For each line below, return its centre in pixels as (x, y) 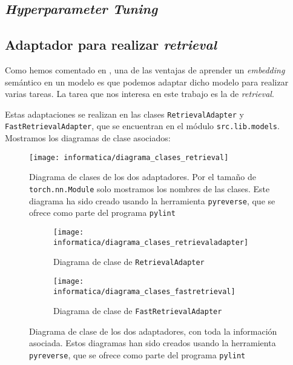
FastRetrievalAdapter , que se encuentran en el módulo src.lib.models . (142, 126)
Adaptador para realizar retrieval (111, 45)
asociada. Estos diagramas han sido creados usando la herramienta (153, 343)
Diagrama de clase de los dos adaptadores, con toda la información (153, 331)
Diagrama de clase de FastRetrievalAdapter (138, 311)
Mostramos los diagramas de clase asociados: (88, 138)
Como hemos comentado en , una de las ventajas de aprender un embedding (145, 69)
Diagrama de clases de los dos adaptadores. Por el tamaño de (143, 177)
